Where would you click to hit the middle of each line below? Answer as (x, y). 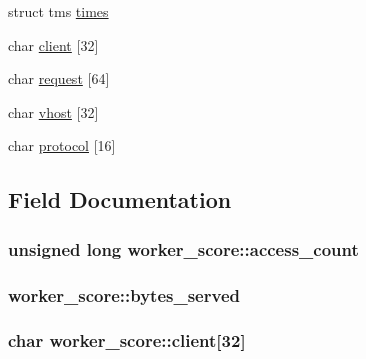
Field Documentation (120, 199)
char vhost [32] (53, 111)
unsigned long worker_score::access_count (183, 248)
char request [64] (59, 78)
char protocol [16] (62, 145)
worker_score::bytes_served (124, 294)
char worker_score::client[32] (127, 340)
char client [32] (53, 44)
